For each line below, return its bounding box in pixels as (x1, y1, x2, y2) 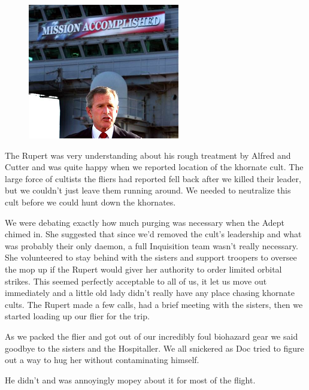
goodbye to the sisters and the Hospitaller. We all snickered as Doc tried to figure (5, 341, 304, 354)
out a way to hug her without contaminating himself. (5, 353, 199, 366)
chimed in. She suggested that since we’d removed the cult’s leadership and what (5, 228, 302, 240)
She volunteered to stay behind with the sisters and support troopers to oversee (5, 251, 297, 264)
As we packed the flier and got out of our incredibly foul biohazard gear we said (5, 329, 298, 342)
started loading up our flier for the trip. (5, 310, 150, 322)
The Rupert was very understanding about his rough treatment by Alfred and (5, 149, 291, 161)
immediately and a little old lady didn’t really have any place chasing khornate (5, 286, 295, 299)
